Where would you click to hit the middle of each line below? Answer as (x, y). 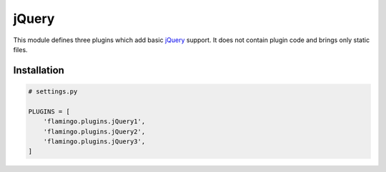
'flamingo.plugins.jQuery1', (94, 122)
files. (20, 49)
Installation (39, 70)
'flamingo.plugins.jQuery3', (94, 141)
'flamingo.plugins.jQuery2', (94, 131)
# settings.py (53, 91)
